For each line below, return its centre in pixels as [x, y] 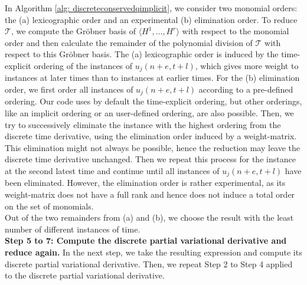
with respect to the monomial [236, 31]
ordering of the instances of [83, 65]
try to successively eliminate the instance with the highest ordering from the [143, 124]
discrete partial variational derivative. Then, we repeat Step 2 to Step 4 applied [149, 263]
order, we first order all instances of [69, 89]
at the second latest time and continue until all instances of [112, 171]
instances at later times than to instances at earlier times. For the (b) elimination [152, 78]
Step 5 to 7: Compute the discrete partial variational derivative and [146, 240]
